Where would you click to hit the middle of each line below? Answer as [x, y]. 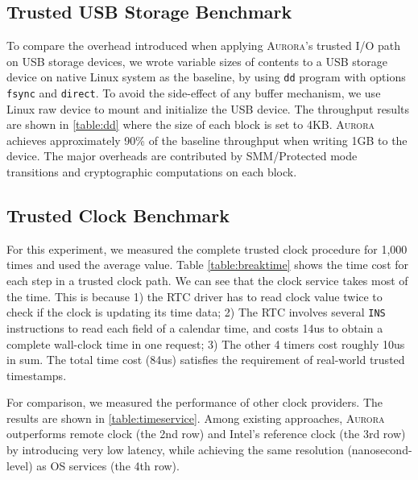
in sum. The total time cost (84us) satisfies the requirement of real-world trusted [206, 360]
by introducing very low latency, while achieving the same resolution [175, 450]
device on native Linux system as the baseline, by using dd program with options [206, 77]
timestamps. [37, 375]
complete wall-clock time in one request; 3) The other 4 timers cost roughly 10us [206, 343]
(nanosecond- [380, 450]
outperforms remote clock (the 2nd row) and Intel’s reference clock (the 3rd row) [206, 434]
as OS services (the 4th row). [108, 465]
